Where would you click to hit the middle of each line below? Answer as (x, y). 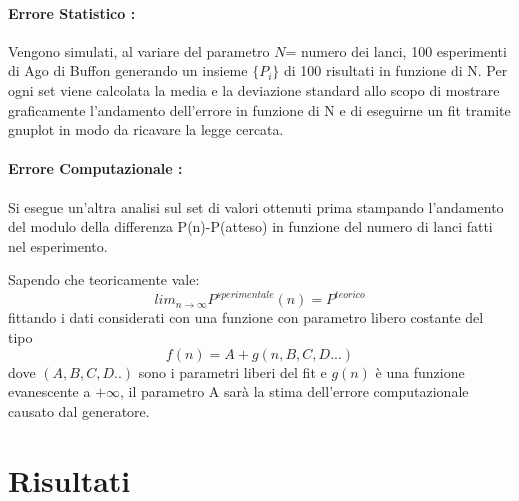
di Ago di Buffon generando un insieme (128, 70)
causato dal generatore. (79, 410)
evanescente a (49, 391)
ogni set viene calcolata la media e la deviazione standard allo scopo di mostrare (254, 89)
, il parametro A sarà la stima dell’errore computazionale (294, 391)
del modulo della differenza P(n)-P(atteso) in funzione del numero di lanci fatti (250, 226)
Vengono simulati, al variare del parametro (139, 50)
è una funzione (420, 371)
